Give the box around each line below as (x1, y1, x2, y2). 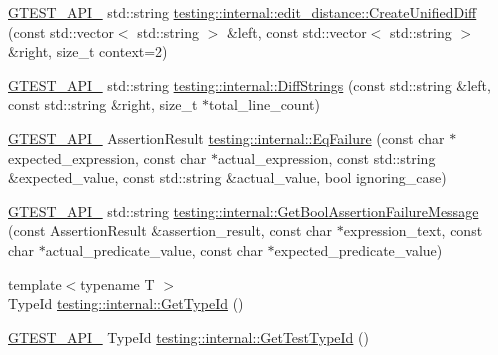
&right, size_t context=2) (8, 41, 168, 62)
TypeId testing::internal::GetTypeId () (8, 293, 244, 314)
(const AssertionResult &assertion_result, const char (8, 220, 333, 241)
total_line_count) (209, 94, 320, 115)
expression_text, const (343, 220, 483, 241)
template (8, 273, 62, 294)
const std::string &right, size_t (8, 94, 198, 115)
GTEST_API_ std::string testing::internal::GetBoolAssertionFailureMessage (8, 200, 479, 221)
